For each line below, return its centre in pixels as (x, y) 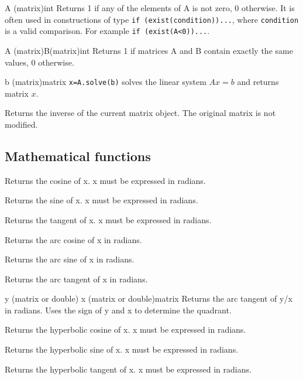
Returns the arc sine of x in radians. (70, 259)
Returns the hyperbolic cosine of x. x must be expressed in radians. (125, 330)
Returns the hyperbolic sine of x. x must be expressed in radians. (122, 349)
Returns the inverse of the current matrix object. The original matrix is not (140, 113)
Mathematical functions (78, 156)
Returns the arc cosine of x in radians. (73, 239)
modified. (21, 124)
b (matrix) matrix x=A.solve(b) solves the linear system (106, 82)
